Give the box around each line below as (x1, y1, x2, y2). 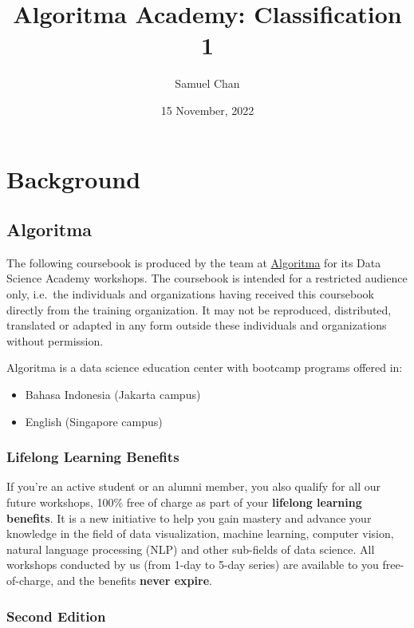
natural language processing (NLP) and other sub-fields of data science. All (6, 540, 375, 557)
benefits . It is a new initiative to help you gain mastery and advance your (6, 509, 372, 526)
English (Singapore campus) (25, 413, 163, 429)
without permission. (6, 332, 104, 349)
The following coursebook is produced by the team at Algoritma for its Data (6, 254, 381, 271)
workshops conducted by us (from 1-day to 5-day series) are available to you (6, 556, 379, 573)
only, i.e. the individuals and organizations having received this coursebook (6, 286, 374, 302)
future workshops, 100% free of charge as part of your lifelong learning (6, 494, 362, 511)
